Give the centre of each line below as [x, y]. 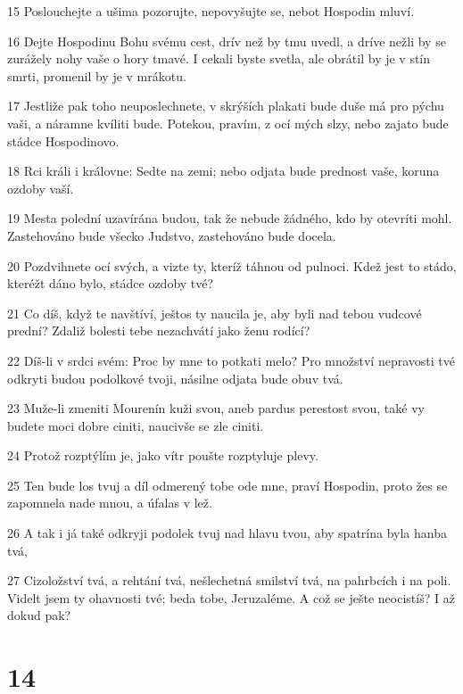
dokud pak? [39, 615]
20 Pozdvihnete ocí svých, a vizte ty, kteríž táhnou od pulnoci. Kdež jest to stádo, [232, 265]
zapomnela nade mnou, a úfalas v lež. [110, 503]
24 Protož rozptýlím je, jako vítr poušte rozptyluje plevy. [163, 455]
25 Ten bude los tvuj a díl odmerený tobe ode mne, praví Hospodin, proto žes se [227, 485]
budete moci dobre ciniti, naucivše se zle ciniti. [136, 425]
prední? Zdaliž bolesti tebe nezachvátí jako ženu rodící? [159, 330]
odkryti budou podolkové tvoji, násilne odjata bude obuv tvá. [175, 378]
